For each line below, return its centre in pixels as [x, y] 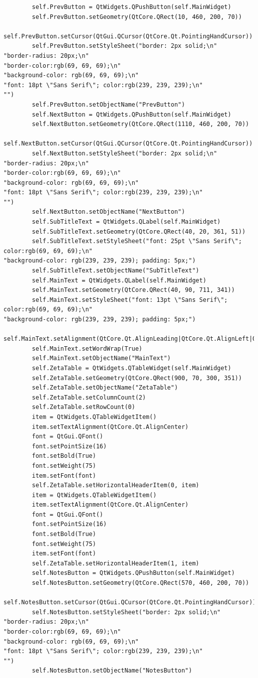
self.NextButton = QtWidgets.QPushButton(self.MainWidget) [132, 114]
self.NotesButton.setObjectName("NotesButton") [112, 671]
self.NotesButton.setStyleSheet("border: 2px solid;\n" [126, 612]
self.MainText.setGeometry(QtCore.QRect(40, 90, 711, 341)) [133, 290]
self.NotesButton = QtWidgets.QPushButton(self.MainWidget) [133, 573]
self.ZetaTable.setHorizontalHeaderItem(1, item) [116, 563]
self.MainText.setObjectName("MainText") [101, 358]
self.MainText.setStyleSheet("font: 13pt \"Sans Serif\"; [130, 300]
